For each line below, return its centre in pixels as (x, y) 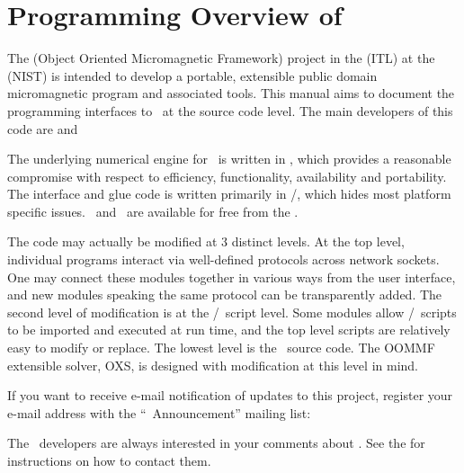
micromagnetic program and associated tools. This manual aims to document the (231, 93)
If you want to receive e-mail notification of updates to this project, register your (230, 395)
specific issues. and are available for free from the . (153, 211)
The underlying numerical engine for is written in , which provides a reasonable (229, 159)
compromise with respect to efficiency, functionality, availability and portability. (227, 176)
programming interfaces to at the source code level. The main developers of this (230, 110)
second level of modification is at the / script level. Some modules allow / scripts (232, 312)
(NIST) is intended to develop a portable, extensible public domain (192, 75)
